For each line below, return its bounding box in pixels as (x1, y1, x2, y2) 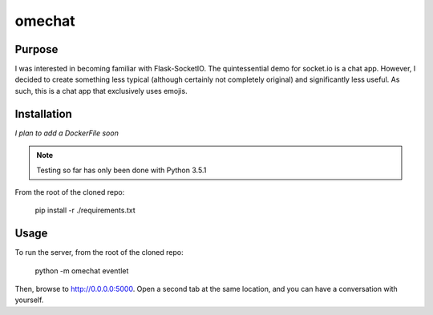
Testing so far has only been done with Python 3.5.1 (36, 165, 207, 175)
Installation (14, 107, 72, 120)
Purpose (14, 42, 59, 56)
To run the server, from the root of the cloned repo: (14, 248, 184, 257)
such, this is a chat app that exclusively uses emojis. (14, 86, 188, 95)
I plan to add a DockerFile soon (14, 128, 119, 138)
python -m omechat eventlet (34, 265, 129, 276)
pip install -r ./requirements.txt (34, 205, 136, 216)
